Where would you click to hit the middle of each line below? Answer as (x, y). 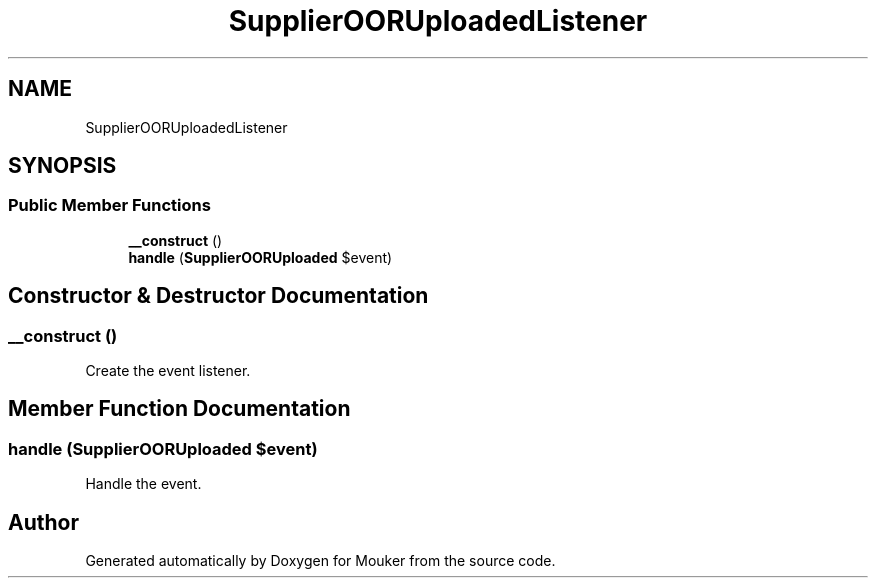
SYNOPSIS (62, 166)
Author (43, 522)
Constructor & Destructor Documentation (218, 296)
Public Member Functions (109, 205)
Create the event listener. (168, 371)
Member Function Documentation (179, 409)
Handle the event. (143, 484)
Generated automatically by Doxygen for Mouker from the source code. (320, 561)
